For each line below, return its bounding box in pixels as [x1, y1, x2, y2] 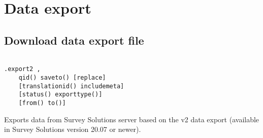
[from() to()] [18, 99, 66, 107]
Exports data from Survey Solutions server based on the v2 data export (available [4, 114, 259, 124]
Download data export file [4, 32, 144, 48]
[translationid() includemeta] [18, 82, 124, 90]
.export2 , [4, 65, 41, 73]
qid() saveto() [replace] [18, 74, 106, 81]
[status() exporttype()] [18, 91, 103, 98]
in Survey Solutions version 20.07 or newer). [4, 124, 141, 134]
